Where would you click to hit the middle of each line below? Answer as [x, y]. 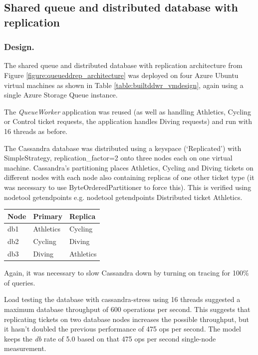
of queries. [20, 282]
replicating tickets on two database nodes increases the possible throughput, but [127, 319]
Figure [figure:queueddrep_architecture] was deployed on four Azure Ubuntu [121, 75]
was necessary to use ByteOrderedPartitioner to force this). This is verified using [128, 187]
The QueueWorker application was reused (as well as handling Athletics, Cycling [128, 111]
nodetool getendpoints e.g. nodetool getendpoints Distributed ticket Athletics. [123, 197]
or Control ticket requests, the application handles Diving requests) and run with [128, 121]
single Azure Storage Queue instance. [61, 95]
